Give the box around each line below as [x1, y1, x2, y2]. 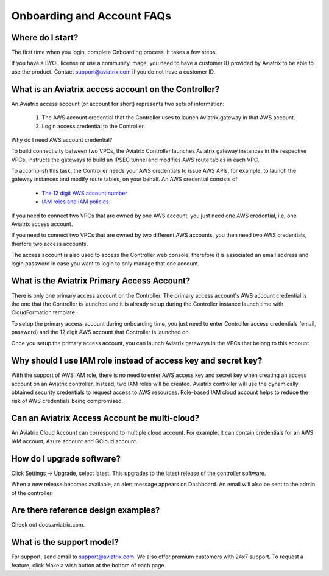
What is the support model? [11, 537, 119, 547]
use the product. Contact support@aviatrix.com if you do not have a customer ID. [11, 68, 216, 76]
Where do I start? [11, 32, 79, 43]
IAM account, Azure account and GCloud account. [11, 437, 138, 444]
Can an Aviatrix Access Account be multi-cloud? [11, 413, 200, 423]
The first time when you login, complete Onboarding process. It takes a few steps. [11, 49, 218, 56]
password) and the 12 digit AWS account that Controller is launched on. [11, 329, 191, 336]
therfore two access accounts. [11, 240, 88, 247]
